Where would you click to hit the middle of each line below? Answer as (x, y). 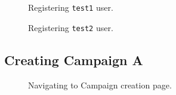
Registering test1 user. (71, 7)
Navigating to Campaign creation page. (100, 85)
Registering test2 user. (71, 27)
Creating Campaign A (74, 59)
